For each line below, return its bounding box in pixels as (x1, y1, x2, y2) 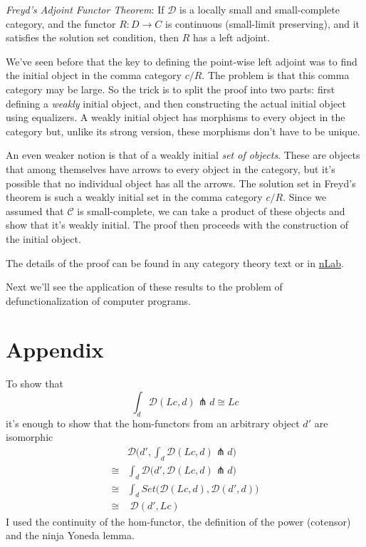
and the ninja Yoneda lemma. (6, 528, 135, 543)
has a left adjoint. (193, 30, 270, 45)
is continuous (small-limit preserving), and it (165, 16, 360, 31)
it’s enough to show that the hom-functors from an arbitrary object (6, 415, 300, 430)
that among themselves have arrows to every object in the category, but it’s (6, 161, 335, 176)
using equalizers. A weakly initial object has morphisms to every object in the (6, 110, 345, 125)
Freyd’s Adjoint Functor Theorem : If (6, 2, 164, 16)
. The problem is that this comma (202, 68, 350, 83)
